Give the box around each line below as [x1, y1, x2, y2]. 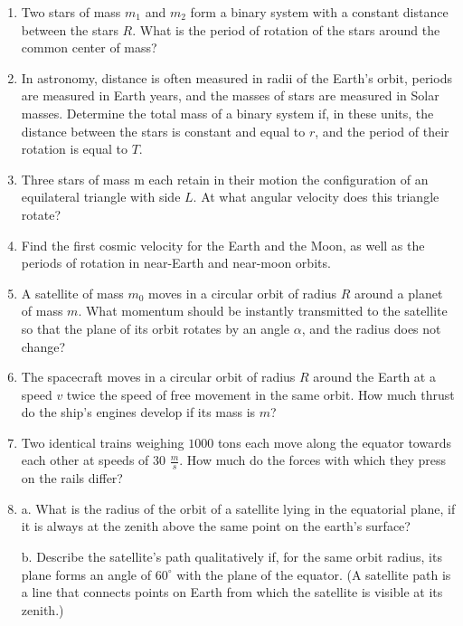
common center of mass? [21, 38, 157, 57]
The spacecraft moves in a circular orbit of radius [21, 367, 296, 386]
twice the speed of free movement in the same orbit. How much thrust [66, 384, 455, 403]
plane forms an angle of [21, 564, 152, 583]
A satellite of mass [21, 283, 124, 302]
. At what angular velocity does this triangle [193, 187, 439, 206]
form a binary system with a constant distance [190, 3, 449, 21]
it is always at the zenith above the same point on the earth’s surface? [21, 517, 411, 536]
